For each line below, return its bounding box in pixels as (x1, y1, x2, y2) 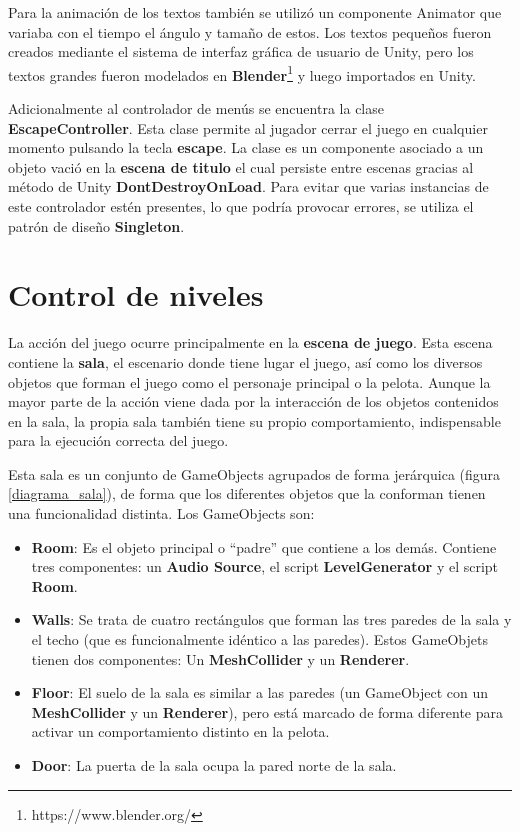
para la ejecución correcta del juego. (8, 430, 229, 451)
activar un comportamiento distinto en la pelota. (31, 721, 330, 742)
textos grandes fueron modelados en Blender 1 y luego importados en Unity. (8, 61, 476, 85)
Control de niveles (8, 274, 264, 315)
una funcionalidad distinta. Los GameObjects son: (8, 503, 315, 524)
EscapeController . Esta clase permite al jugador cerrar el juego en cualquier (8, 117, 488, 138)
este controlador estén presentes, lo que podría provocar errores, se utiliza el (8, 196, 474, 216)
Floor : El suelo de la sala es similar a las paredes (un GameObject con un (31, 682, 489, 703)
